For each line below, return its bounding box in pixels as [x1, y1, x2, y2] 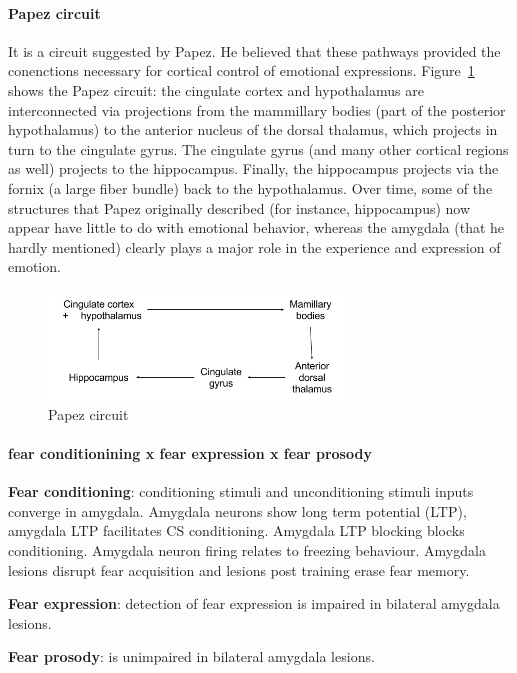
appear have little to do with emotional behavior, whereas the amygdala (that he [8, 217, 505, 238]
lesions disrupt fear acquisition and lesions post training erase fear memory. [8, 559, 470, 580]
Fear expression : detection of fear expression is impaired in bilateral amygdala [8, 593, 500, 614]
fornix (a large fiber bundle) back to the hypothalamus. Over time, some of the [8, 177, 493, 198]
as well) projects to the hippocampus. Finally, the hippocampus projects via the [8, 158, 499, 179]
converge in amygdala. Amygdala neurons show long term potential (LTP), [8, 500, 467, 521]
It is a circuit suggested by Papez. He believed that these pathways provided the [8, 40, 501, 61]
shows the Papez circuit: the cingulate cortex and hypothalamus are [8, 79, 424, 100]
